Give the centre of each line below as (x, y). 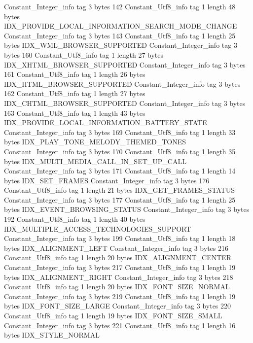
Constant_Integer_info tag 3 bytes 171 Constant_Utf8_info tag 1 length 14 (120, 171)
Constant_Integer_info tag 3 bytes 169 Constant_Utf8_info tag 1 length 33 (120, 132)
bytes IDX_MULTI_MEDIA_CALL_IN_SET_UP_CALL (95, 161)
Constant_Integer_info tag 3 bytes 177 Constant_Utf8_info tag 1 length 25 (120, 199)
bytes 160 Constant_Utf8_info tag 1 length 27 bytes (84, 54)
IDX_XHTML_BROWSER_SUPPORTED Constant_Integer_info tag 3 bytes (125, 64)
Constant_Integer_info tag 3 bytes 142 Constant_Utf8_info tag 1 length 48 (120, 6)
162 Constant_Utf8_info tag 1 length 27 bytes (75, 93)
